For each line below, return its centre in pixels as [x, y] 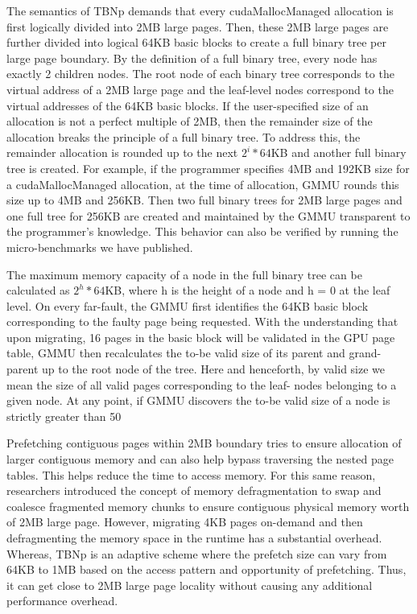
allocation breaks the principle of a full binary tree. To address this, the [184, 136]
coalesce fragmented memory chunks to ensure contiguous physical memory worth [208, 506]
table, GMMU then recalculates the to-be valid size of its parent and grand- [194, 353]
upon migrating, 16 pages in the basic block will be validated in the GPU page [201, 337]
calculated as [38, 290]
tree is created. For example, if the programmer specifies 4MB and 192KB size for [208, 168]
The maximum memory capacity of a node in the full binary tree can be [184, 274]
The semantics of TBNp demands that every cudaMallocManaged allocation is [200, 10]
